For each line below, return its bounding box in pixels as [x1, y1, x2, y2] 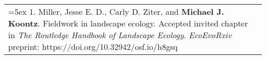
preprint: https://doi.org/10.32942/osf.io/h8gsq [8, 41, 178, 52]
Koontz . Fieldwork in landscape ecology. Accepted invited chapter [8, 17, 248, 29]
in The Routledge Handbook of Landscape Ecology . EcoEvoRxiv [8, 29, 232, 41]
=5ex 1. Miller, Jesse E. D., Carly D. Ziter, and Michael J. [8, 6, 225, 17]
